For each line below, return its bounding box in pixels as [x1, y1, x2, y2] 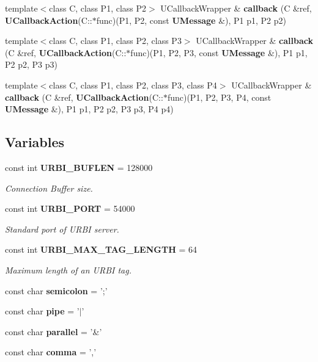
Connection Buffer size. [5, 181, 93, 194]
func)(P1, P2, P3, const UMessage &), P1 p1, [130, 46, 308, 59]
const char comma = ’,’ [5, 346, 97, 358]
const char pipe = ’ [5, 305, 79, 317]
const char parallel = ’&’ [5, 325, 102, 338]
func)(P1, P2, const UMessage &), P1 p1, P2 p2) [96, 13, 287, 26]
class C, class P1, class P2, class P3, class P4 [49, 78, 217, 91]
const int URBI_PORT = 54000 [5, 202, 135, 215]
